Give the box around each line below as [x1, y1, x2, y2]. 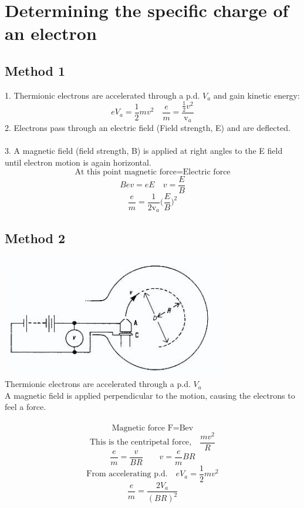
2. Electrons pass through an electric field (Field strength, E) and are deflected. [5, 122, 291, 134]
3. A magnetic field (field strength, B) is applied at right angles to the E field [5, 144, 283, 157]
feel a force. [5, 401, 46, 413]
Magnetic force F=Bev [112, 423, 194, 432]
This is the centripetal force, [89, 438, 192, 447]
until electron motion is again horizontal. [5, 156, 151, 168]
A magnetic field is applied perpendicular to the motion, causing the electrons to [5, 389, 295, 401]
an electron [5, 21, 97, 45]
